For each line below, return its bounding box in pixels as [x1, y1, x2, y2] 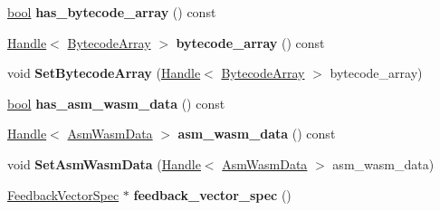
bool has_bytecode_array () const [7, 3, 216, 21]
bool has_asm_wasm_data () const [7, 93, 225, 112]
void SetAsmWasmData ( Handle [7, 154, 201, 173]
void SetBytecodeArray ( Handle [7, 63, 201, 82]
